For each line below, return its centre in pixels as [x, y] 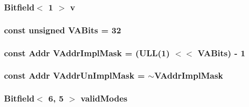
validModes [104, 98]
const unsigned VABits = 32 [63, 30]
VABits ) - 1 [221, 53]
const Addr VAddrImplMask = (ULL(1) [87, 53]
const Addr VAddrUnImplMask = [75, 75]
